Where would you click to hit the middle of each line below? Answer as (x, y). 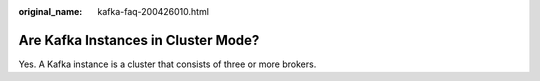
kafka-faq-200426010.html (153, 11)
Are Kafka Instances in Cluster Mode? (139, 40)
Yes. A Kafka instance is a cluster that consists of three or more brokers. (167, 64)
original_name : (50, 11)
